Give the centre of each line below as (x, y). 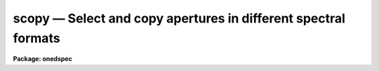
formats (36, 38)
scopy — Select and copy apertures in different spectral (179, 18)
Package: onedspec (43, 59)
